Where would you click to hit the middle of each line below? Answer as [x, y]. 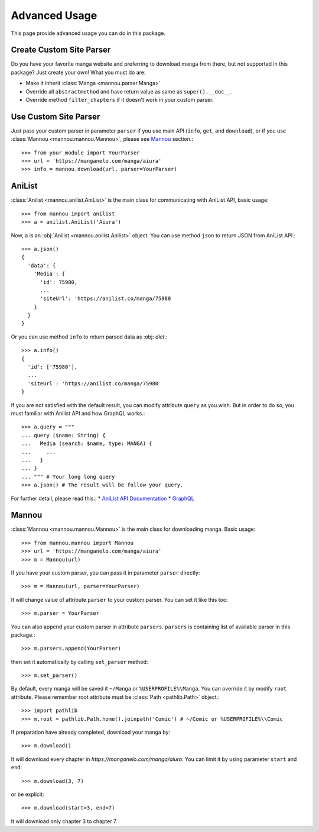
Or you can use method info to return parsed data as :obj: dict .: [89, 337]
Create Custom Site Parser [61, 50]
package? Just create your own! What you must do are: [78, 72]
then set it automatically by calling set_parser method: [79, 662]
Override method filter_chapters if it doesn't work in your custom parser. [120, 100]
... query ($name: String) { [64, 435]
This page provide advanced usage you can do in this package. [88, 33]
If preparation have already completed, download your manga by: [91, 732]
